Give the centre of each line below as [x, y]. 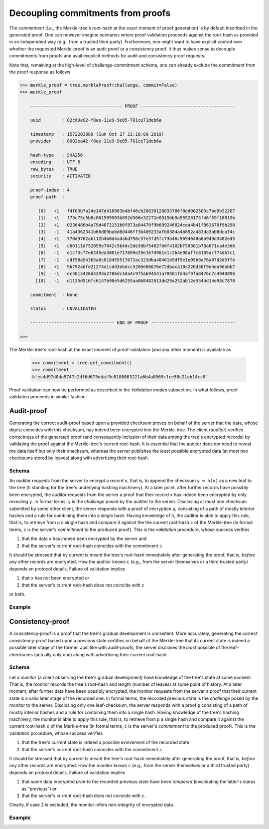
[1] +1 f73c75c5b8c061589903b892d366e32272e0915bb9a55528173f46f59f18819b [136, 218]
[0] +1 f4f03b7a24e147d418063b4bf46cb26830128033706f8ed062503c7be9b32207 [136, 211]
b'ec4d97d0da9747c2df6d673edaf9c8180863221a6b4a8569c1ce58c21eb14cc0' [120, 377]
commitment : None [54, 295]
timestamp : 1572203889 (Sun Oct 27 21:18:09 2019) [97, 134]
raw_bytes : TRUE [54, 169]
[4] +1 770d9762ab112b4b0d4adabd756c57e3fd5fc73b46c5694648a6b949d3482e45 [136, 239]
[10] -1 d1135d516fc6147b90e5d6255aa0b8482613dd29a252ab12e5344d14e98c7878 [135, 280]
